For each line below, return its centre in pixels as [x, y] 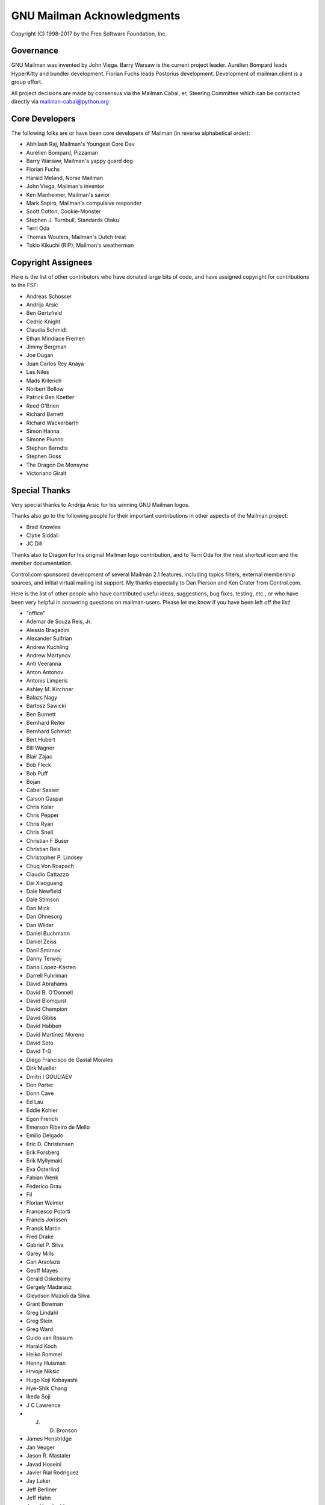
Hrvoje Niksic [43, 1371]
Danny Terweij [44, 959]
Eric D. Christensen [50, 1144]
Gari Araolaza [43, 1262]
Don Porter [40, 1085]
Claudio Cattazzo [48, 874]
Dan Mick [38, 908]
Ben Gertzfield [44, 313]
